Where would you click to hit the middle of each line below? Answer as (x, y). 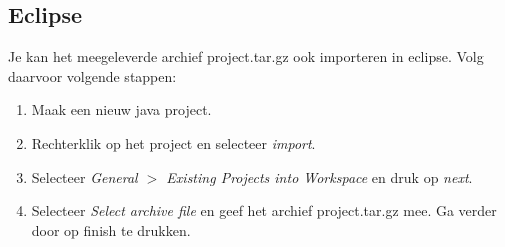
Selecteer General (84, 176)
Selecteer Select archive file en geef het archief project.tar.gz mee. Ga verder (264, 210)
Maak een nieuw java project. (121, 109)
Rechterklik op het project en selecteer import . (173, 142)
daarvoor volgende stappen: (92, 75)
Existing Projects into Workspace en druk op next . (319, 176)
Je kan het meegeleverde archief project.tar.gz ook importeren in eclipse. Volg (246, 56)
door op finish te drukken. (111, 229)
